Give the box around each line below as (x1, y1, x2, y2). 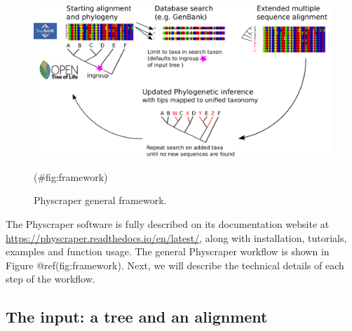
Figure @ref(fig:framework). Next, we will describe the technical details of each (6, 257, 344, 272)
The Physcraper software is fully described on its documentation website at (6, 216, 330, 231)
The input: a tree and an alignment (6, 306, 268, 327)
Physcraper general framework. (34, 193, 167, 208)
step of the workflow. (6, 271, 95, 286)
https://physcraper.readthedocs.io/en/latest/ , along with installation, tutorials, (6, 230, 347, 245)
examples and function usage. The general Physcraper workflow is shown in (6, 244, 330, 259)
